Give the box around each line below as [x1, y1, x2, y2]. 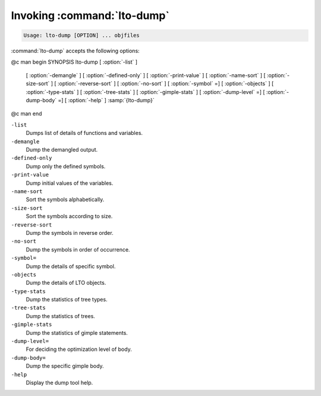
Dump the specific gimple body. [26, 363, 104, 370]
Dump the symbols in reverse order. [26, 229, 114, 236]
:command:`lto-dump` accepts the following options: [11, 48, 140, 55]
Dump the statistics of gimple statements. [26, 329, 128, 336]
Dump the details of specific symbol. [26, 262, 116, 270]
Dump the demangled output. [26, 146, 98, 153]
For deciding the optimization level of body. [26, 345, 132, 353]
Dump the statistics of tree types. [26, 296, 108, 303]
